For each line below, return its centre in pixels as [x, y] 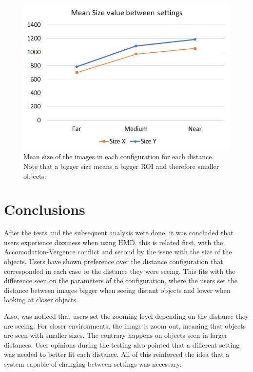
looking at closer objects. [41, 300]
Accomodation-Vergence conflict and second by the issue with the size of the [118, 252]
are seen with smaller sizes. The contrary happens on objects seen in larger [116, 335]
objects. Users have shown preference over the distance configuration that [114, 261]
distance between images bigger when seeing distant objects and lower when [117, 290]
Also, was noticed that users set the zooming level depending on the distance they [126, 316]
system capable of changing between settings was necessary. [93, 364]
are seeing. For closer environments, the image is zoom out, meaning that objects [125, 325]
